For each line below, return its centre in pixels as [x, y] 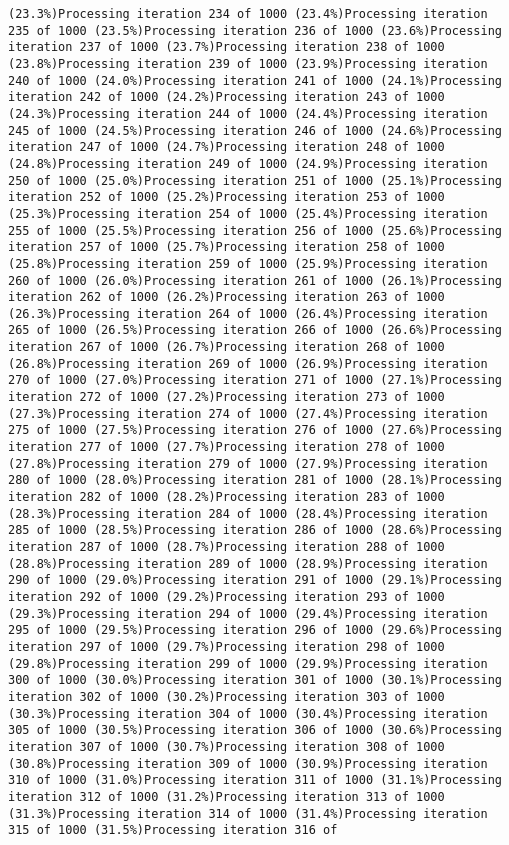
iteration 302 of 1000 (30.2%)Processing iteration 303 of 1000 [226, 696]
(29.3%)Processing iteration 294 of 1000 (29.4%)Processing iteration [248, 613]
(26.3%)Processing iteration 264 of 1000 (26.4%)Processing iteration [248, 313]
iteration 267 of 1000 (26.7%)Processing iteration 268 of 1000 [226, 347]
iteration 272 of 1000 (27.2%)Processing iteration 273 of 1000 [226, 397]
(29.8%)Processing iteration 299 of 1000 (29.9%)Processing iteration [248, 663]
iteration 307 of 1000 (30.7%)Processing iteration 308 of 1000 [226, 746]
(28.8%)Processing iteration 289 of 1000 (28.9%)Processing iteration [248, 563]
